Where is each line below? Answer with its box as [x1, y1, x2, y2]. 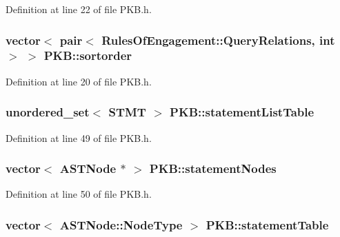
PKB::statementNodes [149, 160, 277, 177]
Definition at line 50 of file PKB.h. [6, 187, 152, 201]
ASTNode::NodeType [59, 216, 183, 233]
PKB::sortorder [43, 47, 132, 64]
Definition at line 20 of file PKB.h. [6, 74, 152, 88]
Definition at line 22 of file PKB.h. [6, 2, 152, 16]
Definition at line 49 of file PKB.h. [6, 130, 152, 145]
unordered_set [6, 103, 90, 121]
